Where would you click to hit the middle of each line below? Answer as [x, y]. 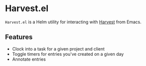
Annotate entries [29, 59]
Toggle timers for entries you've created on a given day [68, 54]
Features [19, 37]
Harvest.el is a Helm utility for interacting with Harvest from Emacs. [73, 22]
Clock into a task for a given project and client [58, 49]
